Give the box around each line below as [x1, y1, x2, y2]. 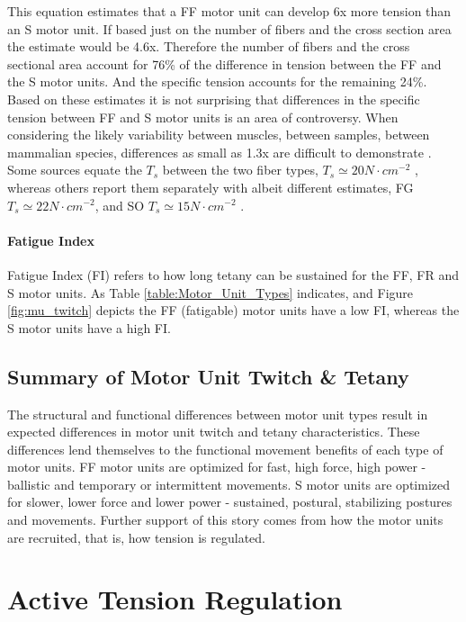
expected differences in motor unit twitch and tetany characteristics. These [7, 422, 420, 441]
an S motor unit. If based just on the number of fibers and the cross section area [7, 19, 452, 38]
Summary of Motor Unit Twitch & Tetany [7, 362, 409, 390]
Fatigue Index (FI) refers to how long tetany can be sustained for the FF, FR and [7, 265, 460, 284]
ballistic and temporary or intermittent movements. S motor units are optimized [7, 474, 451, 493]
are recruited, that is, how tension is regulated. [7, 527, 265, 546]
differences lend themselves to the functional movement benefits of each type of [7, 439, 444, 458]
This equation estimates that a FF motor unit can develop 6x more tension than [7, 2, 452, 20]
